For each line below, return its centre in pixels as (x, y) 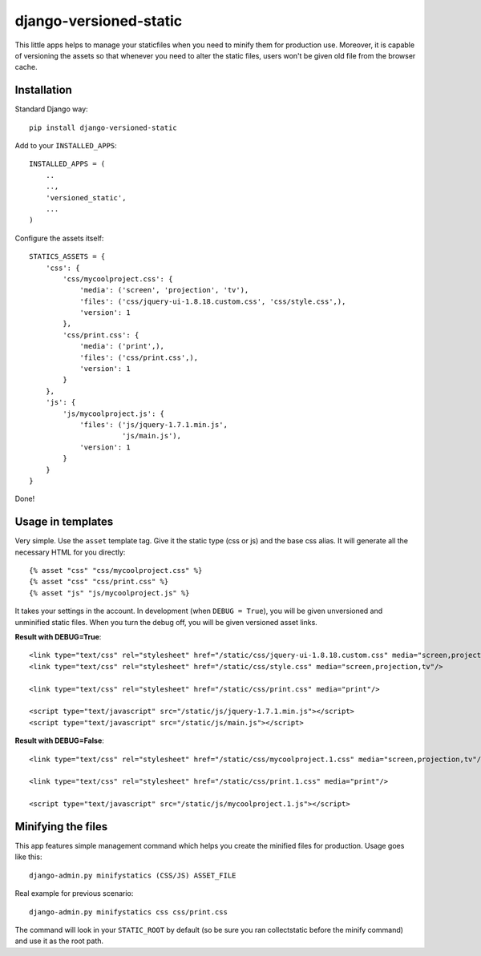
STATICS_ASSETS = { (67, 257)
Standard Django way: (51, 109)
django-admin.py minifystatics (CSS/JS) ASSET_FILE (133, 875)
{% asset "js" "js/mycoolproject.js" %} (109, 593)
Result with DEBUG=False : (59, 740)
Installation (43, 90)
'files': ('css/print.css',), (139, 357)
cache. (26, 67)
